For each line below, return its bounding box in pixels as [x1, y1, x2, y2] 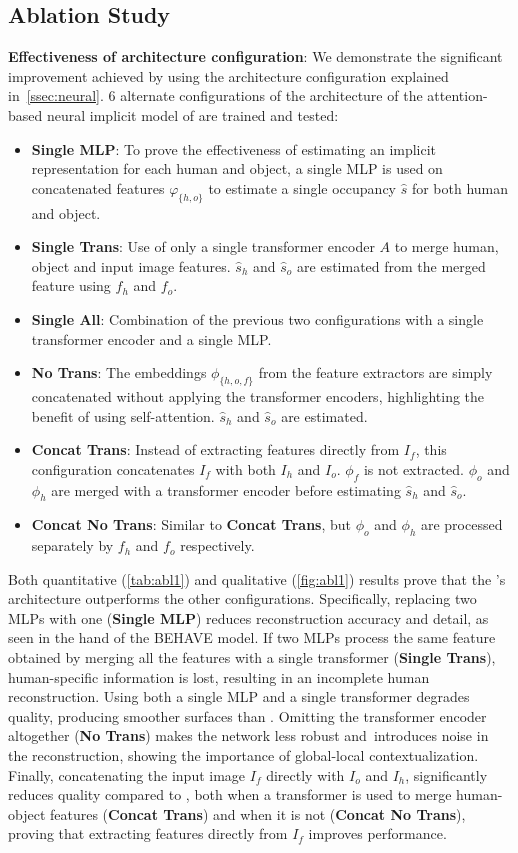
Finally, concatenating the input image [8, 764, 246, 785]
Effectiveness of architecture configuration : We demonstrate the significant [8, 46, 503, 67]
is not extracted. [363, 458, 465, 479]
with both [215, 458, 276, 479]
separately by [31, 535, 114, 556]
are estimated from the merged [297, 255, 486, 276]
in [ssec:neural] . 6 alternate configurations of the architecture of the [8, 85, 423, 106]
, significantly [405, 764, 488, 785]
